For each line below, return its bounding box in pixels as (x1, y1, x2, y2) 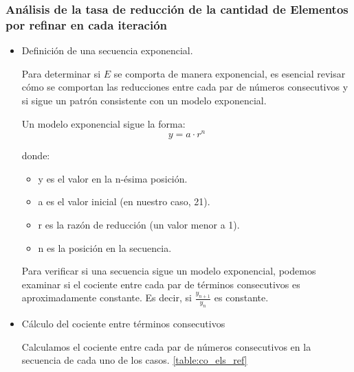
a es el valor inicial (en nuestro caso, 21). (38, 194, 210, 209)
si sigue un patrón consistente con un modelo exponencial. (21, 93, 267, 107)
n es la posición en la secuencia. (38, 240, 172, 255)
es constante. (214, 290, 269, 305)
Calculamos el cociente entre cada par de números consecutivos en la (21, 339, 311, 353)
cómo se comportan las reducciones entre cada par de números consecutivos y (21, 80, 349, 94)
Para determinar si (21, 66, 101, 80)
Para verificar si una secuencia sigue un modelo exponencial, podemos (21, 264, 316, 278)
